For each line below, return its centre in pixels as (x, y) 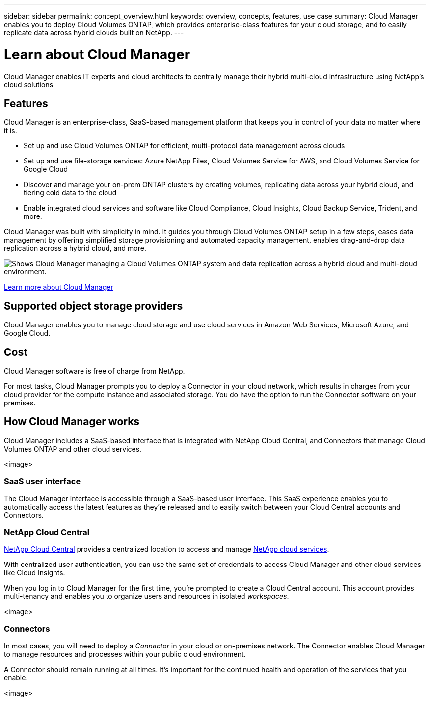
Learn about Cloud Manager (97, 54)
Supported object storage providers (94, 306)
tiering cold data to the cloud (70, 193)
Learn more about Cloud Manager (59, 287)
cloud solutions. (30, 84)
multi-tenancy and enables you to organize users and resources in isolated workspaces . (147, 596)
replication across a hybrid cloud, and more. (75, 248)
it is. (11, 131)
